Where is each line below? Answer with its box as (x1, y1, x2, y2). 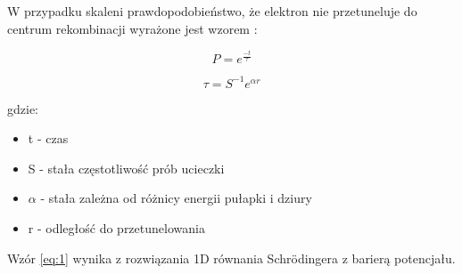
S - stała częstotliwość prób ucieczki (28, 158, 225, 177)
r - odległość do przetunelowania (28, 219, 205, 237)
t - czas (28, 129, 69, 148)
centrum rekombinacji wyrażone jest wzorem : (7, 19, 258, 37)
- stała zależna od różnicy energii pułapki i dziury (40, 189, 312, 207)
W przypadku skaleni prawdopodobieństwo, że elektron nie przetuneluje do (7, 2, 417, 20)
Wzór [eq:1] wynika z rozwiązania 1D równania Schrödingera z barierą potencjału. (7, 248, 456, 267)
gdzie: (7, 99, 38, 117)
